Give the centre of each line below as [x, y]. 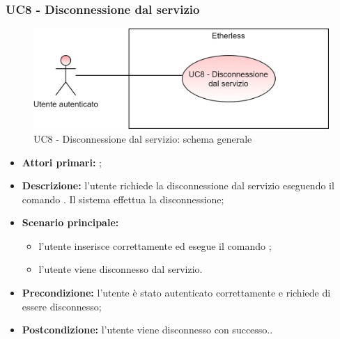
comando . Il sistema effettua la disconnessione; [123, 199]
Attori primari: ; [62, 162]
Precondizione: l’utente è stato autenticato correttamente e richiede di [176, 293]
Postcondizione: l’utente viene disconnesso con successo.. [147, 330]
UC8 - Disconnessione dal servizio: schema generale [143, 138]
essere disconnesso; [62, 306]
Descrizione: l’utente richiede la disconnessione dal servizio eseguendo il [178, 186]
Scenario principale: [70, 222]
